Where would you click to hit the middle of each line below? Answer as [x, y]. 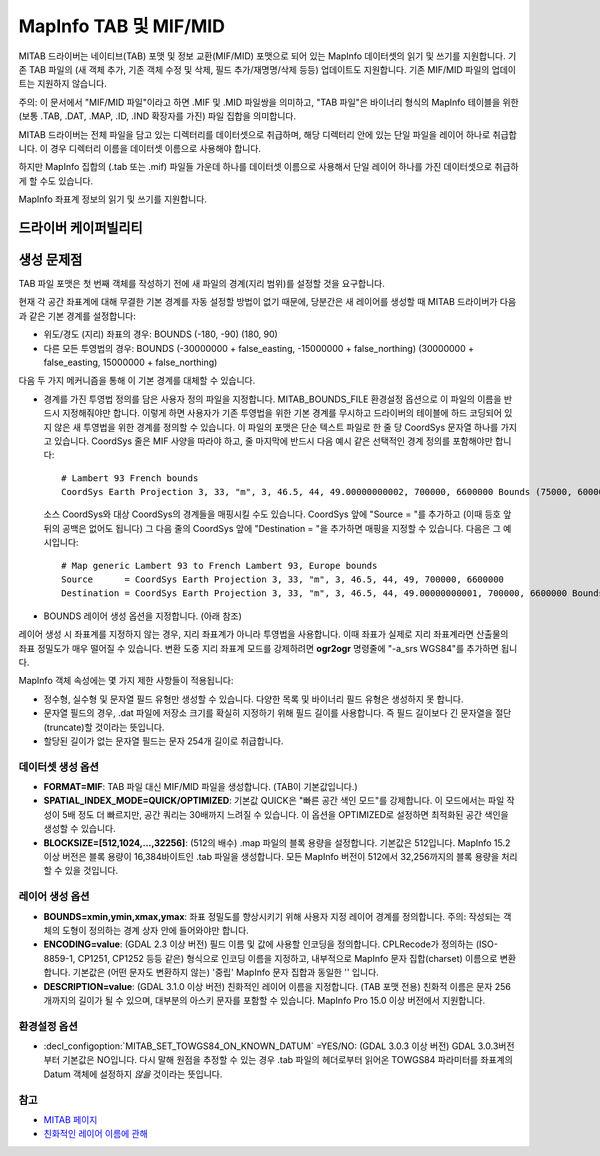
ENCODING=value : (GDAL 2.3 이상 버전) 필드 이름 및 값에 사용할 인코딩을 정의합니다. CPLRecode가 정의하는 [258, 944]
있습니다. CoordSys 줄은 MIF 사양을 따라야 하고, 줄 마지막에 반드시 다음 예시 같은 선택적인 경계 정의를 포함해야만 [273, 441]
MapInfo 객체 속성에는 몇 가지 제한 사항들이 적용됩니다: [126, 681]
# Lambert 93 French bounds [130, 478]
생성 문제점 [50, 259]
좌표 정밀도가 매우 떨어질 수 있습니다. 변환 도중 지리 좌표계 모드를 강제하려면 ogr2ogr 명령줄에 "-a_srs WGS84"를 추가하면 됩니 [268, 648]
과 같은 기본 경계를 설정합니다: [77, 316]
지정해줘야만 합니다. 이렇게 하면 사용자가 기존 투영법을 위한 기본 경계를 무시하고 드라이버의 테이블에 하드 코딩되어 [281, 413]
